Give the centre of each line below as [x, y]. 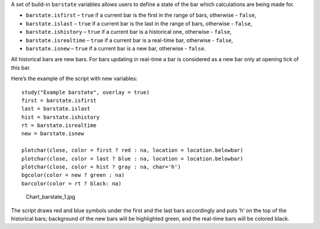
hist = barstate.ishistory [61, 117]
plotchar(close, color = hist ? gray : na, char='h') [101, 167]
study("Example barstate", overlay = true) [86, 92]
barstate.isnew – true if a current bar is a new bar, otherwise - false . [116, 48]
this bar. [21, 68]
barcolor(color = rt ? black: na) [71, 183]
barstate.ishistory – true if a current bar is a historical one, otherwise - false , [129, 32]
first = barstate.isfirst [59, 100]
